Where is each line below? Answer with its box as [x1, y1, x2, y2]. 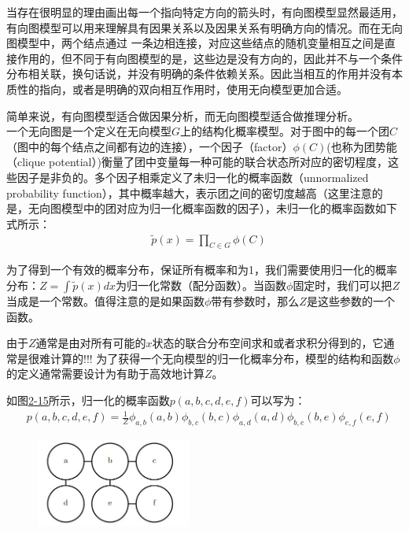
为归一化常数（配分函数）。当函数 [116, 276, 287, 293]
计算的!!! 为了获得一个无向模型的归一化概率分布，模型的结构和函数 [50, 350, 394, 366]
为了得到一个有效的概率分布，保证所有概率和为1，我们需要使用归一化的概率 [6, 261, 397, 278]
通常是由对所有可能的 [35, 335, 146, 351]
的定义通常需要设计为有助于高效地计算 [6, 365, 204, 382]
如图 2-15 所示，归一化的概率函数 [6, 391, 170, 408]
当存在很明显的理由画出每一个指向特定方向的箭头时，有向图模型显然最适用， [6, 4, 403, 20]
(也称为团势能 [326, 138, 397, 154]
